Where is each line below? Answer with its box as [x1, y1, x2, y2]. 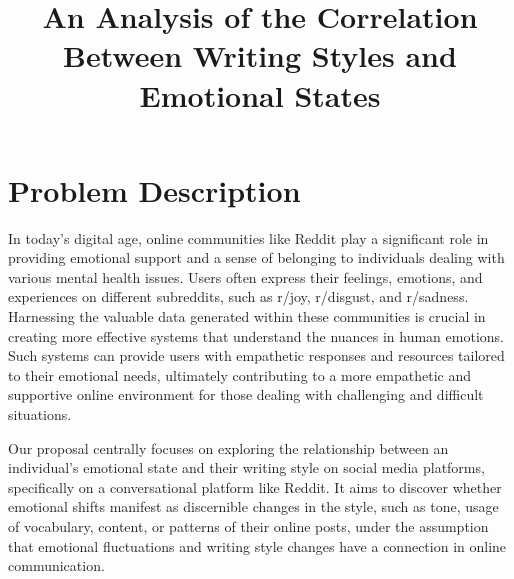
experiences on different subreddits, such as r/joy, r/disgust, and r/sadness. [8, 286, 469, 307]
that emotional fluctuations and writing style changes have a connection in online [8, 535, 507, 556]
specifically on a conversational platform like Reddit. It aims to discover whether [8, 476, 502, 497]
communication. [8, 555, 105, 576]
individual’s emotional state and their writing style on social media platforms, [8, 457, 485, 478]
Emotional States [139, 74, 381, 115]
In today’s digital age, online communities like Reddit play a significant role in [8, 227, 489, 248]
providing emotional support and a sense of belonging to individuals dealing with [8, 247, 505, 268]
